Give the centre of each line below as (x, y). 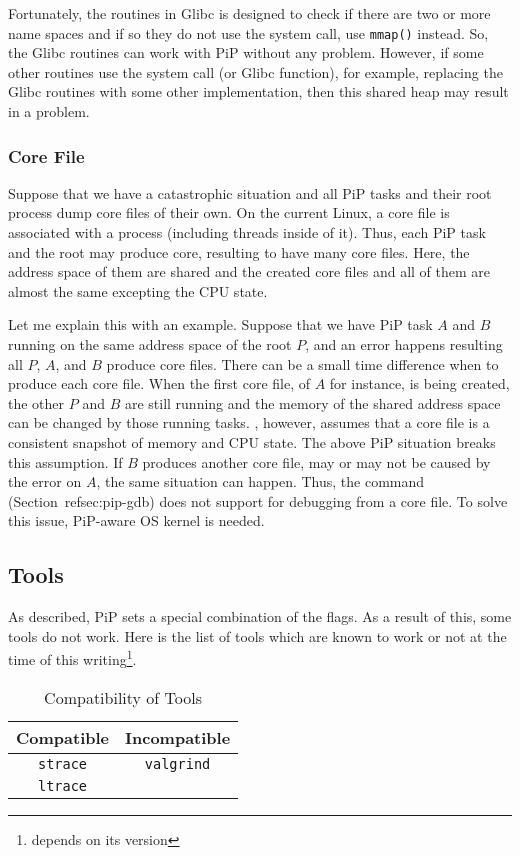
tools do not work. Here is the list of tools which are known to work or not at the (257, 635)
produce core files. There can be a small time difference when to (302, 363)
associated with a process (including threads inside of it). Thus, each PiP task (247, 232)
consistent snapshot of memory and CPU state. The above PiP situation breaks (252, 441)
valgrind (177, 763)
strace (62, 763)
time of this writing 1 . (72, 657)
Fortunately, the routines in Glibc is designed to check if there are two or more (249, 13)
